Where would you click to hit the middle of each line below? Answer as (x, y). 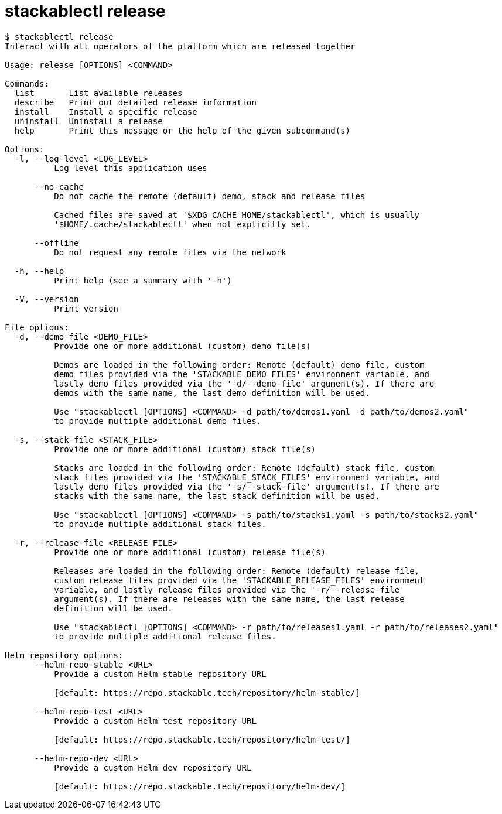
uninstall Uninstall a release (88, 121)
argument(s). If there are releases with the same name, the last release (229, 599)
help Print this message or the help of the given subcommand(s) (182, 130)
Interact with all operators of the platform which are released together (180, 46)
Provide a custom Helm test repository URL (155, 721)
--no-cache (59, 187)
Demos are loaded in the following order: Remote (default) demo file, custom (239, 365)
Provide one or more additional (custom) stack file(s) (185, 449)
